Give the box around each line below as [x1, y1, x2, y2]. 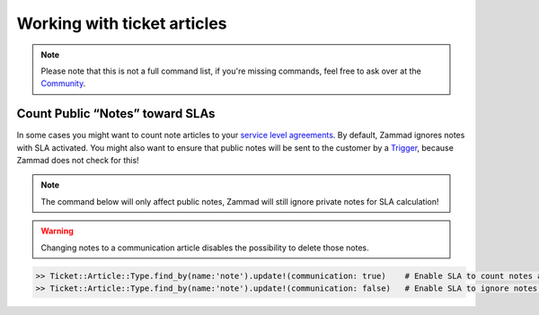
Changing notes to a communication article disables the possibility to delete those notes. [40, 242, 370, 253]
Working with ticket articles [16, 13, 227, 33]
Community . [40, 78, 86, 89]
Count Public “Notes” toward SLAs [16, 106, 216, 121]
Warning [40, 225, 74, 237]
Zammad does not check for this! [16, 155, 139, 166]
